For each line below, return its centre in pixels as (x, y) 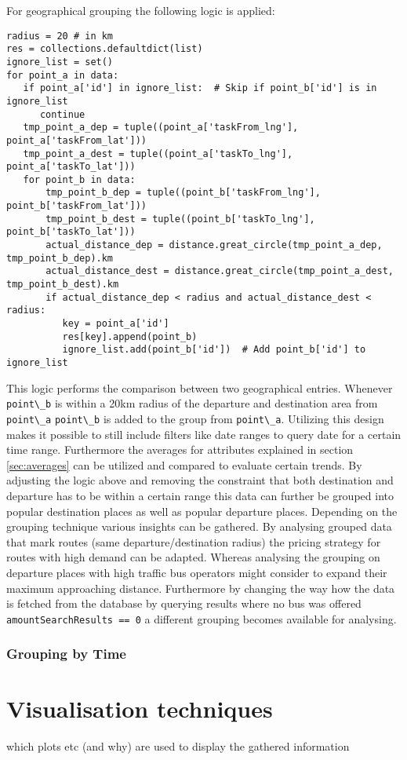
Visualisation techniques (140, 709)
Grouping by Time (66, 654)
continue (62, 114)
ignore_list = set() (60, 62)
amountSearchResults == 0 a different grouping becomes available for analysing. (202, 618)
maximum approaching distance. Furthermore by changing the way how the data (201, 588)
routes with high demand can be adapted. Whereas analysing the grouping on (193, 557)
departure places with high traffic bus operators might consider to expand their (197, 572)
